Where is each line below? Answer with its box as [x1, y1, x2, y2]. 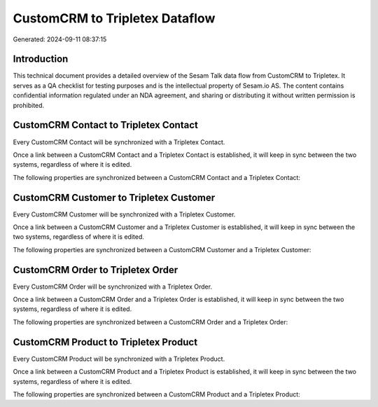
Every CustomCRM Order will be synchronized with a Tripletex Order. [13, 282, 213, 291]
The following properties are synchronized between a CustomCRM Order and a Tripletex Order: [13, 317, 288, 326]
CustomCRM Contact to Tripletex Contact [13, 119, 199, 131]
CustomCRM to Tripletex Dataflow [13, 11, 216, 26]
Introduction [13, 53, 69, 65]
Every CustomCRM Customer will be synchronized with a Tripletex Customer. [13, 210, 236, 219]
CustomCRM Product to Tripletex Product [13, 336, 198, 348]
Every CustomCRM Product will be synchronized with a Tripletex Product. [13, 354, 225, 363]
